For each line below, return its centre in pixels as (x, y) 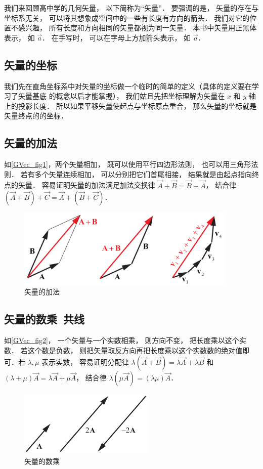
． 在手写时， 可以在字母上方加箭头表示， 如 (117, 37)
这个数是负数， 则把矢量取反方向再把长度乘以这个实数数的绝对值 (135, 350)
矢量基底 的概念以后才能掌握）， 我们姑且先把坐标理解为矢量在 (121, 96)
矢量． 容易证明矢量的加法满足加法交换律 (86, 185)
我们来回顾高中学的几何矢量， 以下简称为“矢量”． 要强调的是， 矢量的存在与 (131, 8)
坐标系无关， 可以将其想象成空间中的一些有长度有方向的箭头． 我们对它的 (127, 17)
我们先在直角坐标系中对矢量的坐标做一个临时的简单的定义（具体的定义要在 (128, 86)
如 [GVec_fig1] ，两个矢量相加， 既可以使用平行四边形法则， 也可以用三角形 (128, 164)
